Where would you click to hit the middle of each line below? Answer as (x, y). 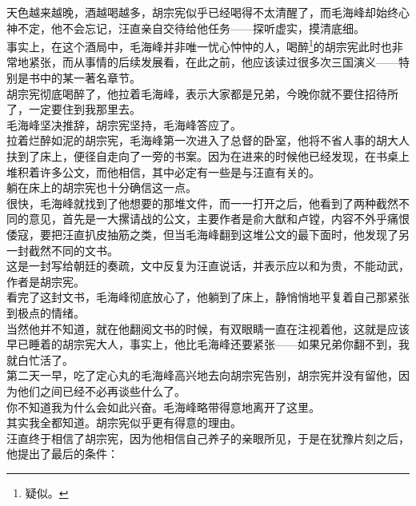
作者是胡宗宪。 (46, 281)
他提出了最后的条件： (62, 454)
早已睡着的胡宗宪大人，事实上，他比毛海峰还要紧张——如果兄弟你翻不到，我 (208, 344)
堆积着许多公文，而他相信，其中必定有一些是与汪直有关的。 (163, 171)
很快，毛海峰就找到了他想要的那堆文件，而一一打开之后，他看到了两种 (191, 203)
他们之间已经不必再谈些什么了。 (101, 390)
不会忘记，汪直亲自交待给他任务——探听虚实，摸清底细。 (213, 28)
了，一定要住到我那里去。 (74, 109)
